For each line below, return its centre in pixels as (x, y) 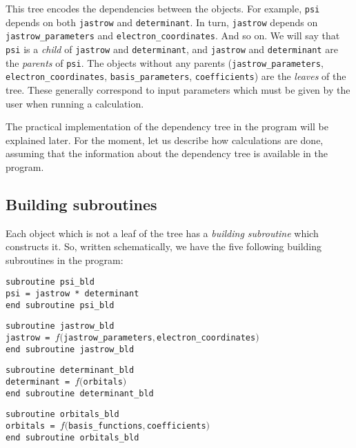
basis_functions (106, 426)
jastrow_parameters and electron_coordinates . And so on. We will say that (173, 35)
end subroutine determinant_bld (80, 393)
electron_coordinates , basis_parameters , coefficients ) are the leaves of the (176, 76)
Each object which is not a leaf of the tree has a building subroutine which (162, 233)
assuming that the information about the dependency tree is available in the (167, 153)
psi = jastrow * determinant (72, 294)
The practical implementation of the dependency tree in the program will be (167, 126)
